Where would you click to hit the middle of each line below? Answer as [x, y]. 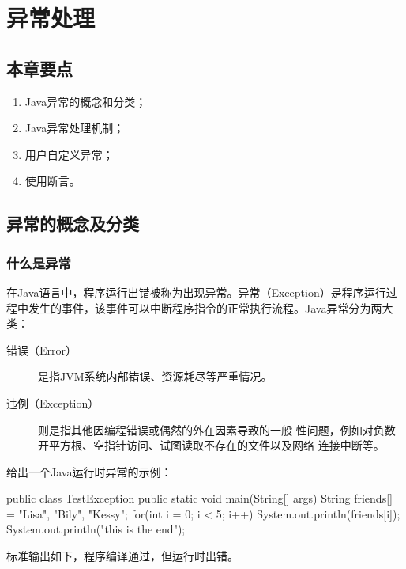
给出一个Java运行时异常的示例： [89, 471]
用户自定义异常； [69, 154]
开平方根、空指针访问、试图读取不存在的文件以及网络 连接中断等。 [211, 445]
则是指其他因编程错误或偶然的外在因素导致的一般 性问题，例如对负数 [217, 429]
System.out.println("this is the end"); [96, 529]
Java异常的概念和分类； [86, 101]
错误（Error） [41, 349]
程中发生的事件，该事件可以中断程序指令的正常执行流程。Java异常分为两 [194, 307]
